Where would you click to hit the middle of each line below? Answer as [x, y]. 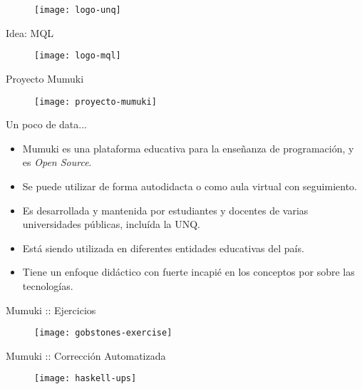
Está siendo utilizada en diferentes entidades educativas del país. [163, 248]
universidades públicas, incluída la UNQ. [111, 224]
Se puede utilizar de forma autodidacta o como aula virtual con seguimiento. [190, 186]
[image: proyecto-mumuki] [95, 102]
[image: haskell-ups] [86, 379]
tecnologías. [48, 285]
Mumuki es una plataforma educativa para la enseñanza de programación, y [188, 148]
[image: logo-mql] [78, 56]
